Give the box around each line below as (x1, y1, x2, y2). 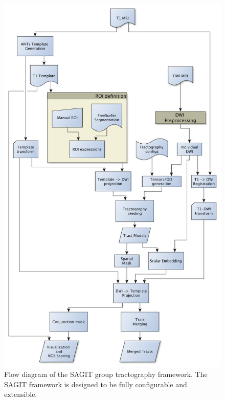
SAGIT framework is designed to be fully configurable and (4, 378, 187, 389)
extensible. (4, 389, 37, 399)
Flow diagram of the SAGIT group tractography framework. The (4, 369, 208, 380)
